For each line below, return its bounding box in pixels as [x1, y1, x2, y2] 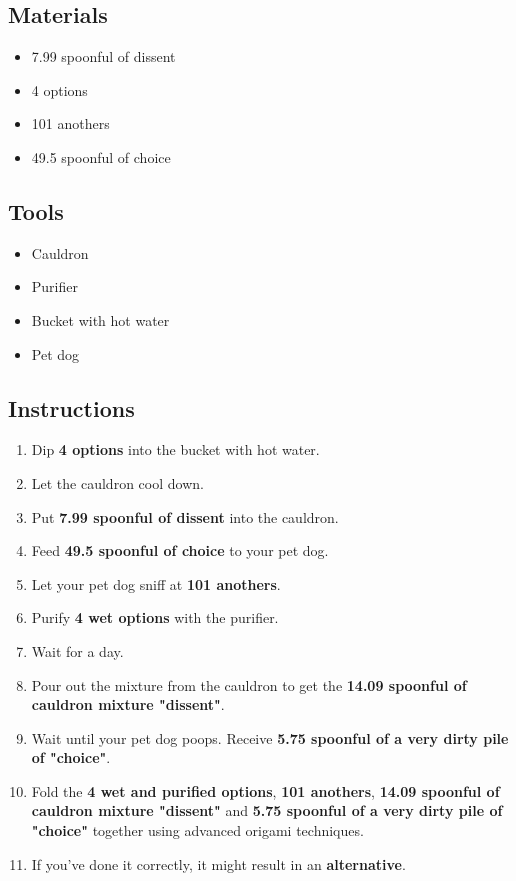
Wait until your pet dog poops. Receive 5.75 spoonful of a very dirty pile [31, 727, 509, 748]
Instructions [8, 392, 135, 423]
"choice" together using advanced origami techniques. [31, 820, 364, 841]
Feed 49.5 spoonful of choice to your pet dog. [31, 540, 329, 561]
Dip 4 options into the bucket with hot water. [31, 439, 320, 460]
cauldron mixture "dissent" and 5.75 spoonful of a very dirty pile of [31, 800, 503, 821]
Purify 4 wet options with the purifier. [31, 607, 279, 628]
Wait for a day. [31, 640, 124, 661]
